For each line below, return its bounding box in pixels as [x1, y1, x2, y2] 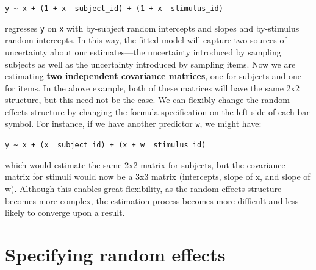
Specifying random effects [5, 241, 226, 266]
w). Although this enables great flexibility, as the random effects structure [5, 182, 282, 194]
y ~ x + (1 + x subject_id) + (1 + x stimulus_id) [5, 4, 223, 13]
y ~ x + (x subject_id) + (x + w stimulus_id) [5, 141, 206, 150]
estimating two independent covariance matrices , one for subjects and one [5, 69, 301, 82]
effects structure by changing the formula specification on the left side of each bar [5, 105, 310, 118]
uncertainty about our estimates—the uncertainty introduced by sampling [5, 45, 281, 58]
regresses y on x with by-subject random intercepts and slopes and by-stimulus [5, 21, 300, 34]
